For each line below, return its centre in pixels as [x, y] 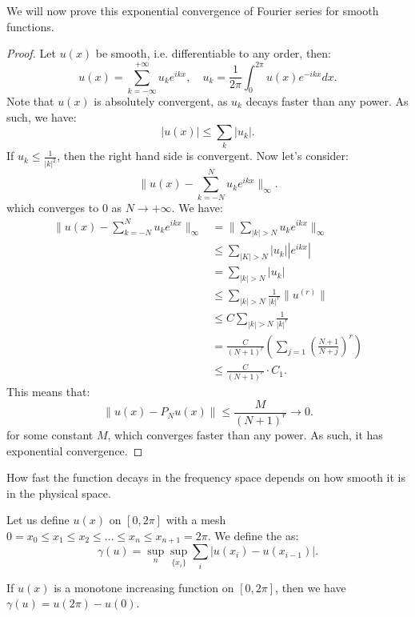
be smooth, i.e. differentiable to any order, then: [213, 53]
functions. [30, 26]
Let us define [38, 520]
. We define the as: [253, 535]
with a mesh [196, 520]
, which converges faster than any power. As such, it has [245, 434]
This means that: [48, 391]
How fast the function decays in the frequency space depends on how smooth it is [206, 477]
